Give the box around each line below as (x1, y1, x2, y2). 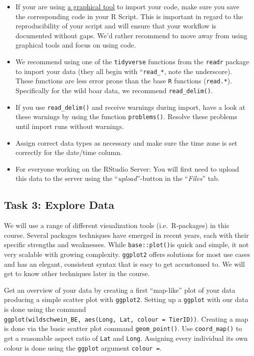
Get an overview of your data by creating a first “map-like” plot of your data (4, 284, 235, 295)
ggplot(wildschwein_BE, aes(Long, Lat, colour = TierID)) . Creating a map (4, 313, 248, 324)
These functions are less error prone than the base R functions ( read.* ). (15, 76, 232, 86)
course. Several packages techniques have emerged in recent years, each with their (4, 229, 249, 240)
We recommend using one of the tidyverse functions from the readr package (15, 56, 250, 66)
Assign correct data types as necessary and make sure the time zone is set (15, 137, 238, 148)
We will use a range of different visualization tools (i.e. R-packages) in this (4, 220, 229, 230)
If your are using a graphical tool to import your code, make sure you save (15, 1, 240, 11)
